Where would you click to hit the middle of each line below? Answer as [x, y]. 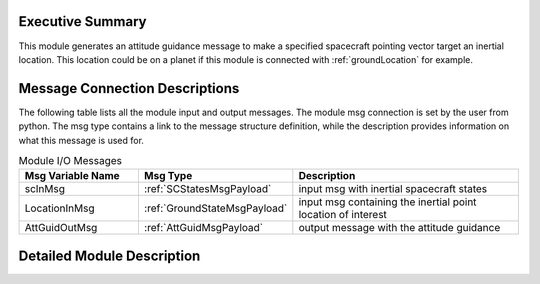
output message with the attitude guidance [399, 228]
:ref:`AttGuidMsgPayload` [203, 228]
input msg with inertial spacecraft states [393, 189]
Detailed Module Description [109, 255]
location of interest [342, 215]
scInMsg [44, 189]
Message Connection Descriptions [129, 88]
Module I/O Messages [70, 161]
